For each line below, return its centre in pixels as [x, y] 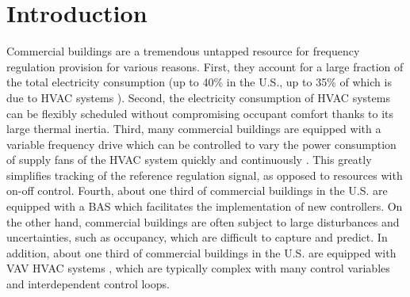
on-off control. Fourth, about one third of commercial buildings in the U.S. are [197, 190]
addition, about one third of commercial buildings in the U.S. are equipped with [201, 252]
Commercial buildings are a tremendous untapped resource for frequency [183, 51]
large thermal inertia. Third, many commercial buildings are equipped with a [194, 129]
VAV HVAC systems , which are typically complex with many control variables [198, 268]
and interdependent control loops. [88, 284]
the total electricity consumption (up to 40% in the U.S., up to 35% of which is [199, 82]
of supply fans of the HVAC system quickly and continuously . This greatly [189, 160]
